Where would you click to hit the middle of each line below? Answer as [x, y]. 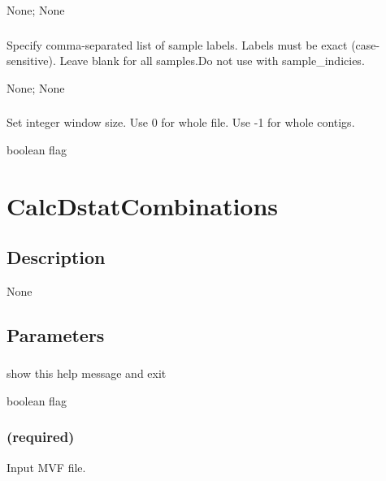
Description [56, 257]
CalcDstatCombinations [143, 205]
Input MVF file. [46, 467]
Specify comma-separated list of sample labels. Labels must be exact [177, 44]
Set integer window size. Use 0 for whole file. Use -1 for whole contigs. [181, 122]
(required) [41, 437]
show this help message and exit [87, 373]
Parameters [56, 334]
